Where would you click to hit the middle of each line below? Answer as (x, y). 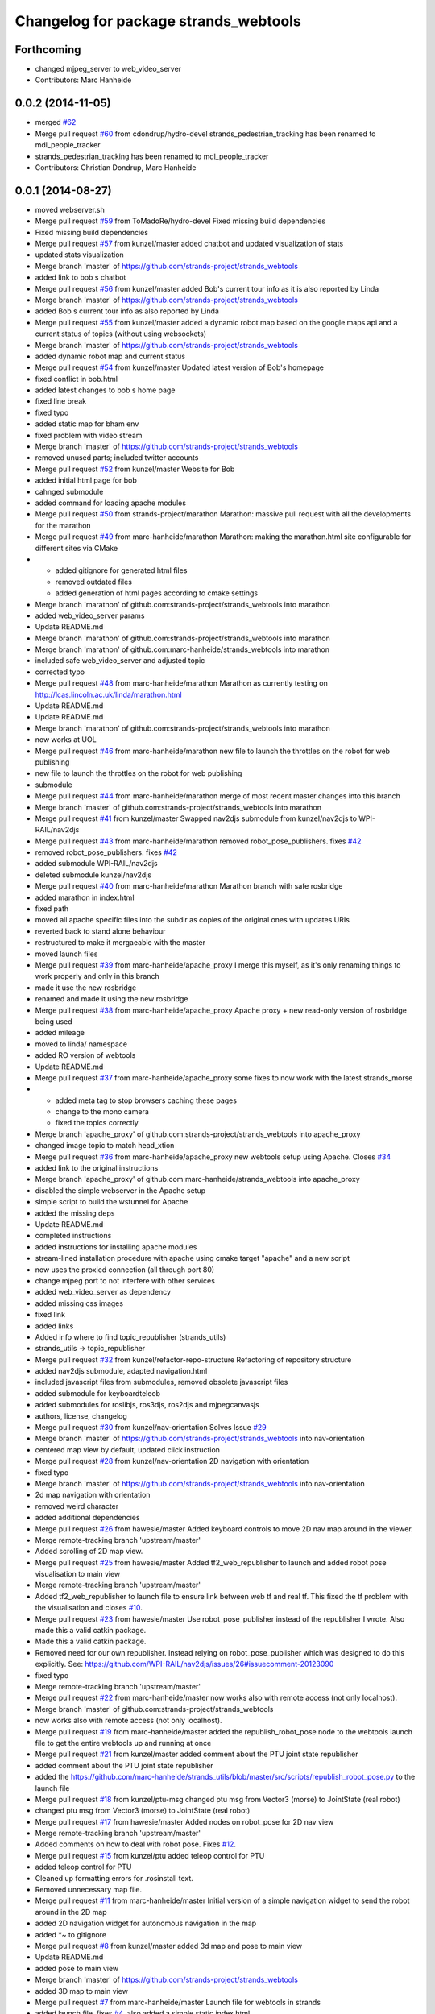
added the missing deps (75, 1213)
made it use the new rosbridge (86, 988)
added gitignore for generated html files (121, 570)
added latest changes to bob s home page (105, 390)
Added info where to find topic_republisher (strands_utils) (130, 1336)
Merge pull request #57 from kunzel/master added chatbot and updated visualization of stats (189, 243)
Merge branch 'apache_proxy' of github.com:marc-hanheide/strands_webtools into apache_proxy (197, 1179)
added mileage (60, 1033)
